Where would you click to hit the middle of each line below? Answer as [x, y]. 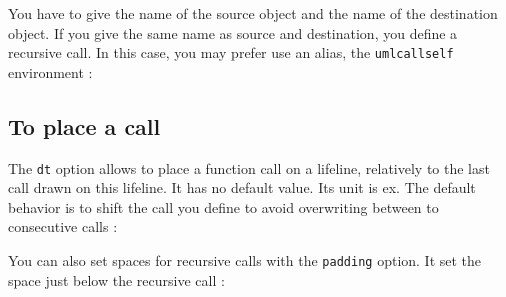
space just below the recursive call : [116, 279]
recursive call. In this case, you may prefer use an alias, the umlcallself [231, 52]
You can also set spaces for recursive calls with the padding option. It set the [245, 260]
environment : [50, 71]
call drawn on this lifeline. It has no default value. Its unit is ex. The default [242, 187]
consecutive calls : [63, 226]
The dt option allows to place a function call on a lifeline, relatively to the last [249, 167]
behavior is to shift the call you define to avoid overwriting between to [223, 206]
